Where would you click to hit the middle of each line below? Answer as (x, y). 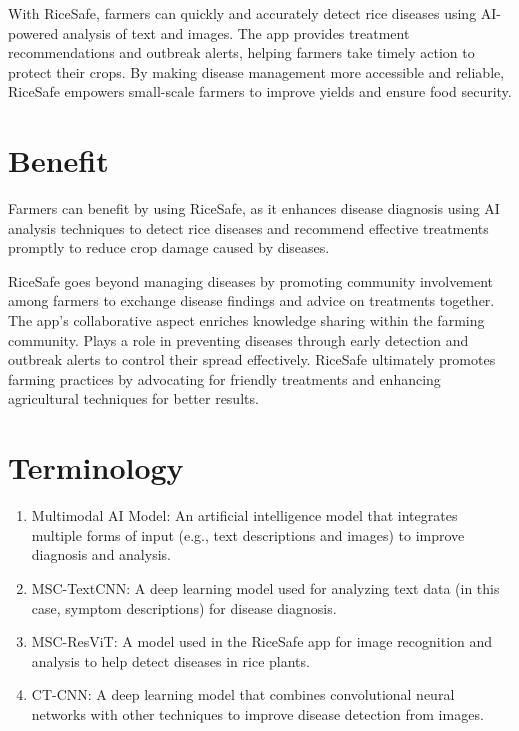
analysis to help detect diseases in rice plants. (170, 660)
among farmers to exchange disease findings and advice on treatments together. (251, 300)
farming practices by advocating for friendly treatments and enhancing (224, 378)
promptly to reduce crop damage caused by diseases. (169, 247)
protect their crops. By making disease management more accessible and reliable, (256, 71)
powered (33, 32)
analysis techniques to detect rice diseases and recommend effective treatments (248, 227)
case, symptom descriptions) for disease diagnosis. (184, 607)
